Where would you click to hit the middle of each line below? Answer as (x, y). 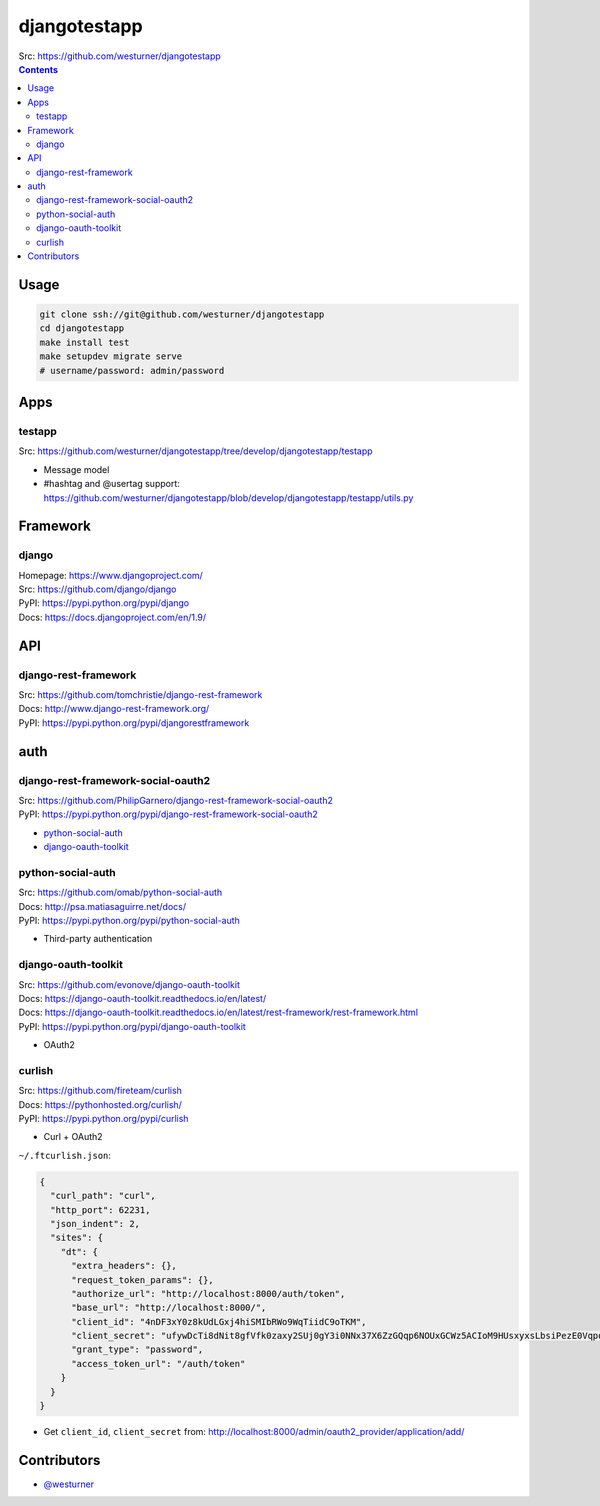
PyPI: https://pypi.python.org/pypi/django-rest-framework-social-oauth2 (168, 814)
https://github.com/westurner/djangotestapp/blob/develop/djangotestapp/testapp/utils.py (228, 497)
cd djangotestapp (82, 328)
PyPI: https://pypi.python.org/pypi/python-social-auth (129, 921)
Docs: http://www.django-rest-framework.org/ (114, 709)
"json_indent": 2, (95, 1223)
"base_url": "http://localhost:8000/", (169, 1308)
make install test (84, 342)
